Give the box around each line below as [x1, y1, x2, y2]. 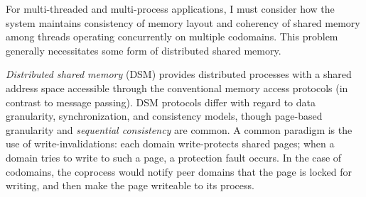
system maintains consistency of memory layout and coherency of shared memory [6, 15, 360, 30]
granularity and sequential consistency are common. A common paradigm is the [6, 122, 352, 137]
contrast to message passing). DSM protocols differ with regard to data [6, 94, 316, 109]
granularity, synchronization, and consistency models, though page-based [6, 108, 323, 123]
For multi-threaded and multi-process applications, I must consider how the [6, 1, 335, 16]
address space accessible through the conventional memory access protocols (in [6, 80, 348, 95]
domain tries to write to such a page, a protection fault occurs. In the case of [6, 150, 342, 164]
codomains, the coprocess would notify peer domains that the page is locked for [6, 164, 352, 179]
